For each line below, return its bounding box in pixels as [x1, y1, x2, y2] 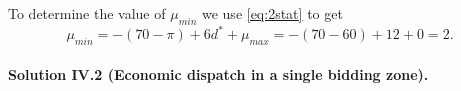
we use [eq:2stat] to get [201, 3, 343, 23]
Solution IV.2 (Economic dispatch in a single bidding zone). [8, 63, 429, 84]
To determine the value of [8, 3, 166, 23]
